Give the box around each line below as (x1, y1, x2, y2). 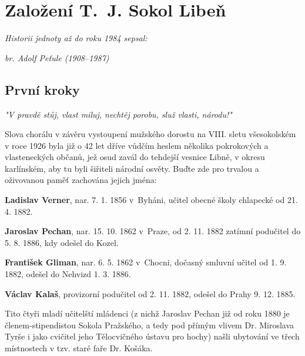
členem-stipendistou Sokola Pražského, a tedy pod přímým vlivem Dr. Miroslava (5, 318, 294, 331)
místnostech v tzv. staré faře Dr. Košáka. (5, 342, 153, 354)
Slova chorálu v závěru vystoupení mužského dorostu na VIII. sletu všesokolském (5, 128, 296, 140)
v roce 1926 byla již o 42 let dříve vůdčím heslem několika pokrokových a (5, 139, 269, 151)
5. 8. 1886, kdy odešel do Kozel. (5, 236, 119, 248)
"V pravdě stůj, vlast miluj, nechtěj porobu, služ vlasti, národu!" (5, 108, 232, 120)
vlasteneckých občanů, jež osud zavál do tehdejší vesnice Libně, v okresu (5, 151, 265, 163)
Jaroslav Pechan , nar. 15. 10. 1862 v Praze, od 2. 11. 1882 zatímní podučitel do (5, 225, 301, 237)
